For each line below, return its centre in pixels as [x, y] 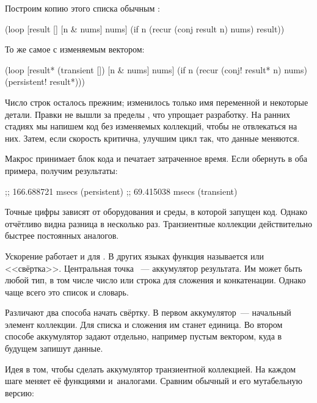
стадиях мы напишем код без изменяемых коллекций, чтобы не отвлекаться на [151, 126]
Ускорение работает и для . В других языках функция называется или [135, 256]
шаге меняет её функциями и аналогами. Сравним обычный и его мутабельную [154, 381]
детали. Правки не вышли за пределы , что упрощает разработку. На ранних [148, 114]
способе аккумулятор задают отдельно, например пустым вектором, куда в [144, 336]
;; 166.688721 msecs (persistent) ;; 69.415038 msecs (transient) [121, 191]
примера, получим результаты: [61, 170]
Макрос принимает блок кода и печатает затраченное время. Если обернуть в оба [156, 158]
